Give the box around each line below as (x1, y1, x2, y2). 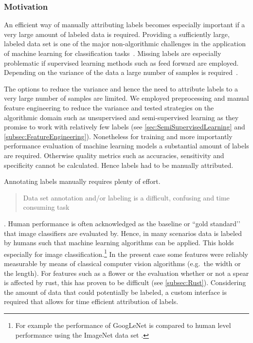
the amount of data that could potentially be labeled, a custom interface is (4, 287, 227, 297)
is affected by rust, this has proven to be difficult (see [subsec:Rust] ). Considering (4, 277, 246, 288)
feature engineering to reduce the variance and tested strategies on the (4, 102, 214, 112)
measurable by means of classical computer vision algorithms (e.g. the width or (4, 258, 241, 268)
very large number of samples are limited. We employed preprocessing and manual (4, 93, 249, 103)
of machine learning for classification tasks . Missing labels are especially (4, 48, 221, 58)
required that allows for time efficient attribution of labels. (4, 296, 179, 307)
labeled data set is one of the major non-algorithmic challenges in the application (4, 38, 246, 49)
